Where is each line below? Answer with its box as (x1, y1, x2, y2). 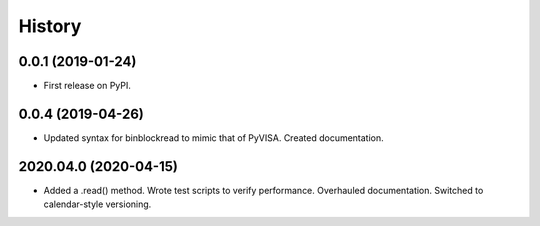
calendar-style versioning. (43, 198, 152, 210)
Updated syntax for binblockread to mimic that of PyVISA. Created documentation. (43, 131, 384, 144)
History (18, 15, 82, 37)
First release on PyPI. (43, 80, 132, 92)
